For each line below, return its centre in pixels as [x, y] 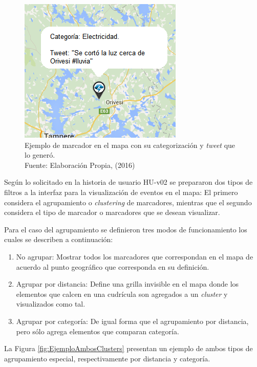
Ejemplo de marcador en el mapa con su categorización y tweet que [130, 145]
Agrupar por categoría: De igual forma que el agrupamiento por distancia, [132, 321]
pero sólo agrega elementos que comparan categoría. [98, 331]
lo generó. [40, 155]
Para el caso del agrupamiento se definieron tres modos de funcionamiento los [126, 229]
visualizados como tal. [51, 304]
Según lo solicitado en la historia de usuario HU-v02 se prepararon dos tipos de [128, 182]
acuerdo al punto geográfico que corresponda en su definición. [113, 266]
